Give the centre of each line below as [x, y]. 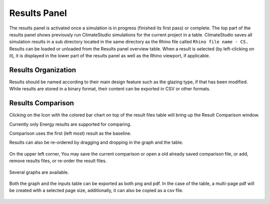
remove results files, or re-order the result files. [58, 161]
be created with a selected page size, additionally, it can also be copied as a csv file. [96, 191]
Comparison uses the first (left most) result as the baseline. [70, 133]
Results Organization [43, 70]
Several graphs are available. [39, 172]
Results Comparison [42, 103]
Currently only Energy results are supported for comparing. [70, 124]
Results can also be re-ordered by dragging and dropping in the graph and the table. [96, 143]
